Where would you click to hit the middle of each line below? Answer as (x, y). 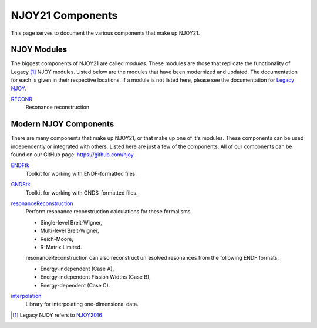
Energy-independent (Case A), (77, 269)
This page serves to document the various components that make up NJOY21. (105, 33)
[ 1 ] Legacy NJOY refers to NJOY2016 (58, 315)
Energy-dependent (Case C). (75, 285)
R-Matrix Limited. (61, 247)
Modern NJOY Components (63, 124)
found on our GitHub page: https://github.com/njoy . (73, 155)
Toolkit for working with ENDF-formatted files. (81, 173)
